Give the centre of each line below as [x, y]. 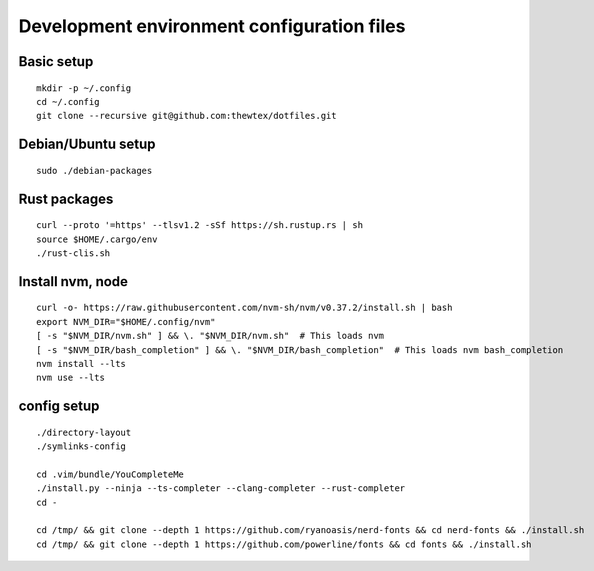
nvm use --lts [70, 378]
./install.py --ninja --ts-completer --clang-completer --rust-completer [221, 488]
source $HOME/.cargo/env [97, 239]
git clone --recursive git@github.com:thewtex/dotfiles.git [186, 116]
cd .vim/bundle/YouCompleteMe [110, 474]
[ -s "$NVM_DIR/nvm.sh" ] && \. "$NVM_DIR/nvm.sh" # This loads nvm [210, 336]
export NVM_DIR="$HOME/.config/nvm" [126, 321]
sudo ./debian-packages [94, 170]
